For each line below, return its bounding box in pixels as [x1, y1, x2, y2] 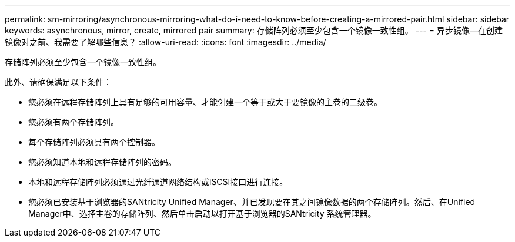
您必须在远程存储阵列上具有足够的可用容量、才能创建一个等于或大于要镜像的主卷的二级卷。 [28, 97, 382, 107]
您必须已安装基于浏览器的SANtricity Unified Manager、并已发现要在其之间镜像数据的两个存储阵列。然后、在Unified [28, 197, 476, 207]
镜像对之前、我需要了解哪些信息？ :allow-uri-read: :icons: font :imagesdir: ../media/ [5, 37, 326, 47]
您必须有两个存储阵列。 [28, 117, 119, 127]
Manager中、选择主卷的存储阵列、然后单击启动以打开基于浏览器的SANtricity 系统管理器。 [28, 209, 376, 219]
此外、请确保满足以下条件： [5, 77, 112, 87]
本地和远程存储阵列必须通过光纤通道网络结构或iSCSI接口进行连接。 [28, 177, 288, 187]
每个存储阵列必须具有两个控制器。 [28, 137, 160, 147]
